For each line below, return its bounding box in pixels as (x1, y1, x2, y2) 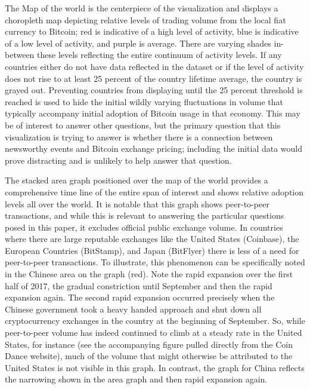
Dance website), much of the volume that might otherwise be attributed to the (5, 350, 293, 362)
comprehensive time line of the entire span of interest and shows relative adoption (5, 185, 304, 198)
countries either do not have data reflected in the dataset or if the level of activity (5, 60, 304, 72)
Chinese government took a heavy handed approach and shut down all (5, 302, 262, 315)
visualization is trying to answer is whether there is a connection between (5, 130, 273, 143)
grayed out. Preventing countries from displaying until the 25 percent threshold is (5, 84, 303, 96)
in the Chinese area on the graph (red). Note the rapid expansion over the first (5, 268, 293, 280)
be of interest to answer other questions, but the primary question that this (5, 118, 281, 131)
